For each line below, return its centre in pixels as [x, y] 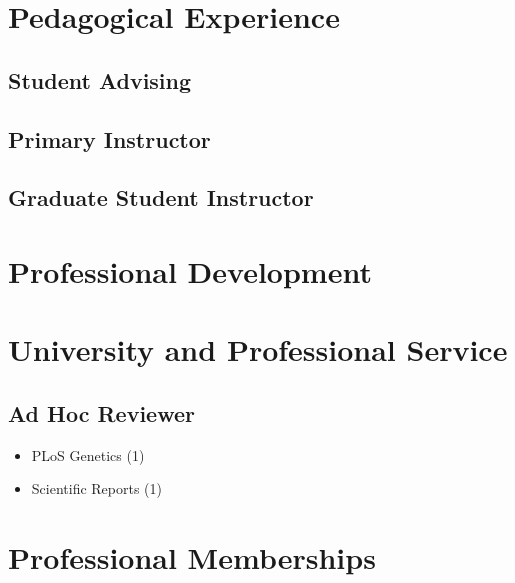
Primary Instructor [109, 138]
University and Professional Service [258, 349]
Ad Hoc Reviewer [101, 412]
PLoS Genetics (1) [88, 454]
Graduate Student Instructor [161, 197]
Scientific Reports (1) [96, 488]
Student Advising [100, 79]
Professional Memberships [192, 557]
